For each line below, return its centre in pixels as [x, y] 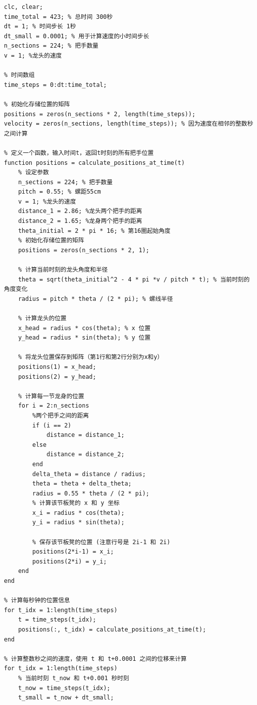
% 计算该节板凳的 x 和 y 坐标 [76, 503]
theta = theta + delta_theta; [82, 484]
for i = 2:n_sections [53, 406]
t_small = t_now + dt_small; [66, 698]
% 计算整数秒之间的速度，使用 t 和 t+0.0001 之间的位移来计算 [95, 659]
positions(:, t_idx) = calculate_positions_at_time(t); [112, 630]
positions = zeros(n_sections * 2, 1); [84, 250]
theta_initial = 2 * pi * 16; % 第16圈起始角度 [94, 231]
